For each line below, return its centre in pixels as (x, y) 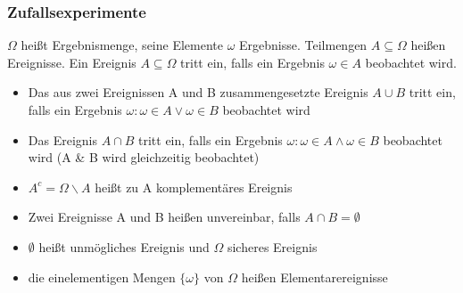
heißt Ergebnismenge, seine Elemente (122, 45)
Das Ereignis (62, 139)
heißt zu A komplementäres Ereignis (194, 187)
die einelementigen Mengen (102, 277)
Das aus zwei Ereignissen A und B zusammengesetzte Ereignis (198, 92)
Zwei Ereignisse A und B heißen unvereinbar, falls (164, 217)
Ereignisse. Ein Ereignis (72, 62)
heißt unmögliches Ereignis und (124, 246)
